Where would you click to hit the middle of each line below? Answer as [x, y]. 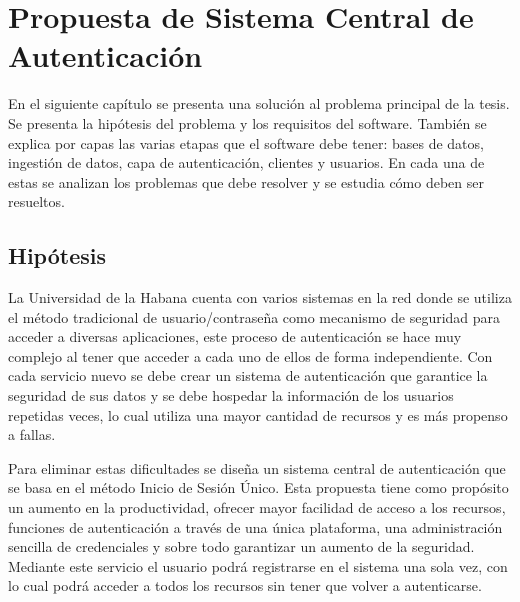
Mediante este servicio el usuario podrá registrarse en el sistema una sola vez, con [258, 565]
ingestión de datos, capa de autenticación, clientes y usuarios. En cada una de [246, 162]
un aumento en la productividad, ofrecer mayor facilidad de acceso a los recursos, [257, 507]
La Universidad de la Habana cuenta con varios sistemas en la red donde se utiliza [260, 297]
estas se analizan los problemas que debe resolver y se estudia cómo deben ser [246, 181]
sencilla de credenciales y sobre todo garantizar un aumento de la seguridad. [241, 546]
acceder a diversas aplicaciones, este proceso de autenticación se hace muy [235, 336]
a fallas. [32, 434]
